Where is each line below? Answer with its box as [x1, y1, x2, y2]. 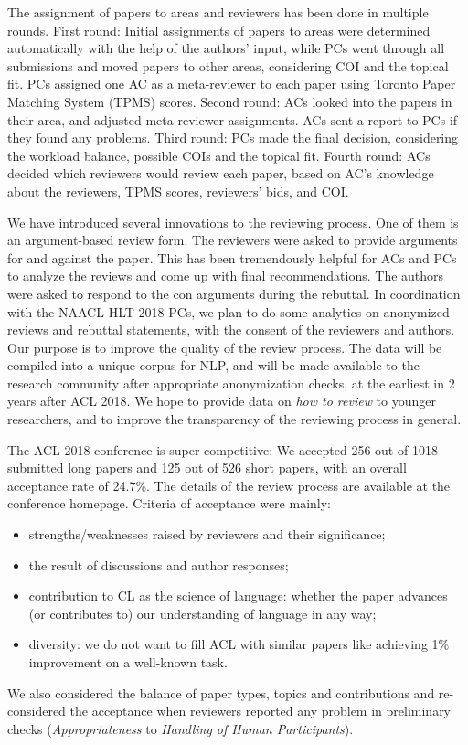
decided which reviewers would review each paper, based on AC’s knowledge [7, 164, 434, 183]
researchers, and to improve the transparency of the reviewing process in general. [7, 410, 462, 429]
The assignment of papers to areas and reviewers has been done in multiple [7, 3, 429, 21]
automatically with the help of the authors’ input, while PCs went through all [7, 38, 445, 58]
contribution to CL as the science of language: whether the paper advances [28, 586, 448, 605]
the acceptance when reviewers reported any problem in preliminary [69, 701, 452, 720]
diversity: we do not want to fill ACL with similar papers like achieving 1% [28, 634, 450, 654]
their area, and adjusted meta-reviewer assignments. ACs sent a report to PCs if [7, 110, 458, 129]
